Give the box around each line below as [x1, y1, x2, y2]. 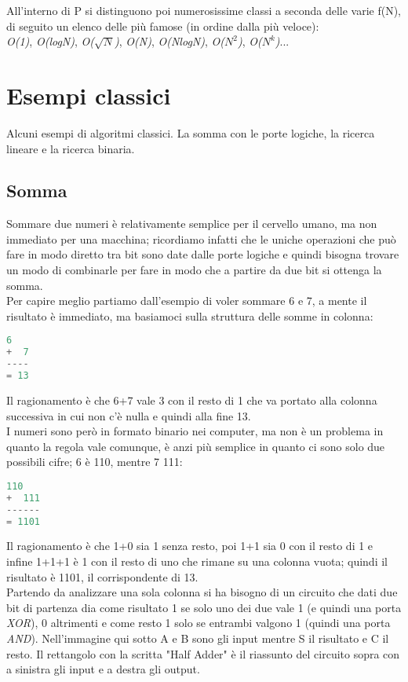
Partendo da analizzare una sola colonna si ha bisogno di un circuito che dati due [6, 584, 398, 600]
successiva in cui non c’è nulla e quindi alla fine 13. [6, 407, 251, 423]
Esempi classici [6, 79, 171, 111]
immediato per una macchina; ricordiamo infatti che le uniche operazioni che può [6, 230, 396, 247]
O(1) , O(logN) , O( [6, 33, 95, 49]
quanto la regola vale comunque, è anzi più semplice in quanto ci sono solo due [6, 438, 385, 454]
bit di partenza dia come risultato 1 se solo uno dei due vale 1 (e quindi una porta [6, 599, 402, 615]
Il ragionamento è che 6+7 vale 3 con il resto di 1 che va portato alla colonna [6, 391, 377, 408]
